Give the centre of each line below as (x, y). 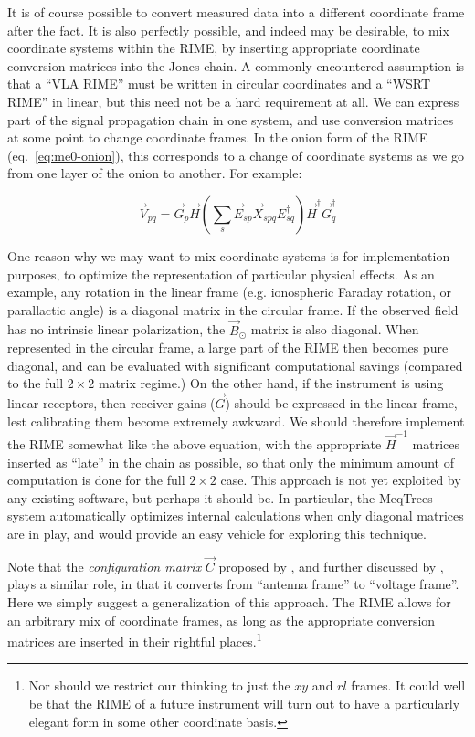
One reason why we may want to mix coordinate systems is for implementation (229, 255)
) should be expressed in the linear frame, (341, 403)
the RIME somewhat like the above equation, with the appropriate (195, 444)
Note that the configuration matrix (105, 566)
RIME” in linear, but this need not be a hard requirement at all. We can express (233, 101)
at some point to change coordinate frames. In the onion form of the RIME (218, 137)
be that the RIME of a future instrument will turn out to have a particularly (244, 704)
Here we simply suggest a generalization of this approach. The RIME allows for (229, 602)
